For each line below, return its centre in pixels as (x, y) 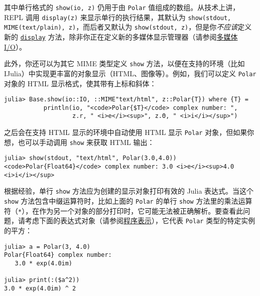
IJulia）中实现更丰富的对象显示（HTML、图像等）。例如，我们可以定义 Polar (130, 73)
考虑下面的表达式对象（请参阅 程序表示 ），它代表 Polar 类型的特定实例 (140, 220)
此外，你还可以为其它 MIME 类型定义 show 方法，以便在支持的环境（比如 (124, 63)
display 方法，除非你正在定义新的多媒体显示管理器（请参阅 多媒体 (129, 36)
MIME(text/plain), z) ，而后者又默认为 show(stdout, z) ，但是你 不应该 (121, 27)
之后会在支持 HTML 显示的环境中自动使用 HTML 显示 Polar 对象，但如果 (126, 132)
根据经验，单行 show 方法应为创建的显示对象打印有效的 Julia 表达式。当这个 (129, 191)
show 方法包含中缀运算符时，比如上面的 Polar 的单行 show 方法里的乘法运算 (128, 201)
